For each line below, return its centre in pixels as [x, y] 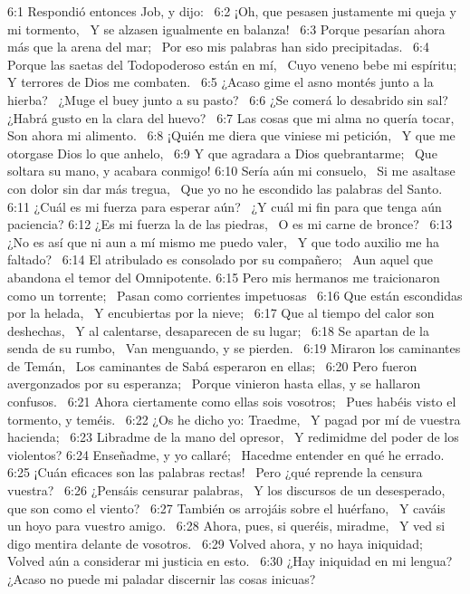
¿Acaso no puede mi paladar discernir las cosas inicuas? [162, 579]
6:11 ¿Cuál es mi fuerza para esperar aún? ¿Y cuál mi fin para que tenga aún [225, 206]
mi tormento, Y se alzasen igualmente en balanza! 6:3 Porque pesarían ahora [226, 29]
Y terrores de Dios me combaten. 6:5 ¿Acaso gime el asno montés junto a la [221, 82]
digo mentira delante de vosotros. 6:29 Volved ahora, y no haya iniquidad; [215, 543]
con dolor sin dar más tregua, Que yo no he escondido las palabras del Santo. [225, 188]
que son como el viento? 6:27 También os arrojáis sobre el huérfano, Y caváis [226, 508]
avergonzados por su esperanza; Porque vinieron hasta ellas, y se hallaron [214, 383]
